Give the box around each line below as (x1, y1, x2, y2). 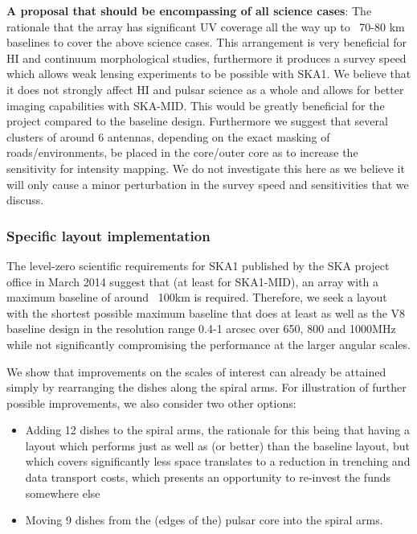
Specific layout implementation (6, 225, 211, 245)
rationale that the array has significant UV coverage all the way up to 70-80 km (6, 18, 405, 35)
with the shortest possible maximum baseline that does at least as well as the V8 (6, 304, 406, 321)
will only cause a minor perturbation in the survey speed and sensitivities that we (6, 175, 409, 192)
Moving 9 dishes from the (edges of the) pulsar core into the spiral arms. (25, 511, 383, 528)
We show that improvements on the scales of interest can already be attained (6, 363, 386, 380)
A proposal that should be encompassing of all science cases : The (6, 2, 372, 18)
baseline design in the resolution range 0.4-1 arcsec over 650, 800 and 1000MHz (6, 320, 396, 337)
